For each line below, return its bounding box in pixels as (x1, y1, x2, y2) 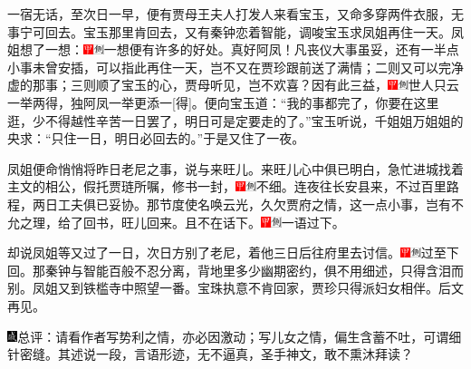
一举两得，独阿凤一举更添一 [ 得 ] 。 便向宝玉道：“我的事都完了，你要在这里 (7, 92, 439, 112)
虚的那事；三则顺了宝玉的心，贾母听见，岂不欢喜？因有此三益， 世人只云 (7, 75, 459, 94)
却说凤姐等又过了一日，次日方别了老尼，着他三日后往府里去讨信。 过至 (7, 243, 447, 262)
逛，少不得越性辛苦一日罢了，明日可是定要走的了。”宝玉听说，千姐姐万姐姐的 (7, 111, 464, 130)
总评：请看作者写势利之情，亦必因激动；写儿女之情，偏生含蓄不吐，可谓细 (17, 326, 462, 345)
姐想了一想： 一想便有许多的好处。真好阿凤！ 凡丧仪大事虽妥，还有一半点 (7, 40, 459, 59)
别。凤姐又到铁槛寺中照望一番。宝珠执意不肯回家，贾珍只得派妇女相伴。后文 (7, 278, 464, 297)
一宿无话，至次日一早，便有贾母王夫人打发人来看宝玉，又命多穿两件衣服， (7, 5, 451, 23)
